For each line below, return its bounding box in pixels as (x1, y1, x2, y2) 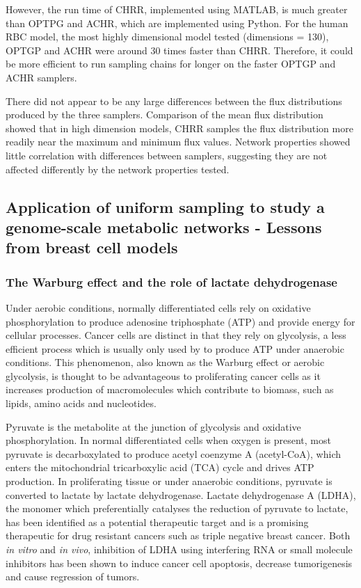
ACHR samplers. (6, 70, 77, 84)
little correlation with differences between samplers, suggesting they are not (6, 148, 328, 162)
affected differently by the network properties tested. (6, 161, 230, 176)
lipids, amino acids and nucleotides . (6, 396, 157, 411)
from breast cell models (6, 237, 178, 258)
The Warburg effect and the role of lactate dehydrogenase (6, 273, 337, 290)
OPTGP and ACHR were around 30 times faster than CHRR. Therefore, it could (6, 42, 353, 57)
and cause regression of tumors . (6, 569, 140, 584)
